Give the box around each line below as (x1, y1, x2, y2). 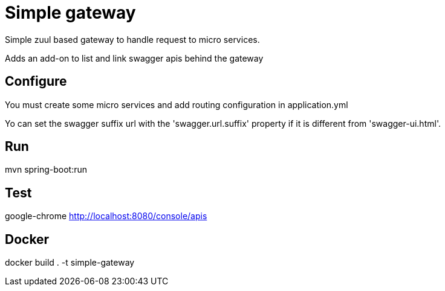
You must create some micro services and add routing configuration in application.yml (5, 99, 348, 110)
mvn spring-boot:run (5, 164, 87, 175)
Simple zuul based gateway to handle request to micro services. (5, 34, 260, 45)
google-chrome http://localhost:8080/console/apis (5, 211, 207, 222)
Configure (5, 74, 67, 89)
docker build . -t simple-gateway (5, 257, 135, 268)
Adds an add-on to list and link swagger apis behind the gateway (5, 53, 264, 63)
